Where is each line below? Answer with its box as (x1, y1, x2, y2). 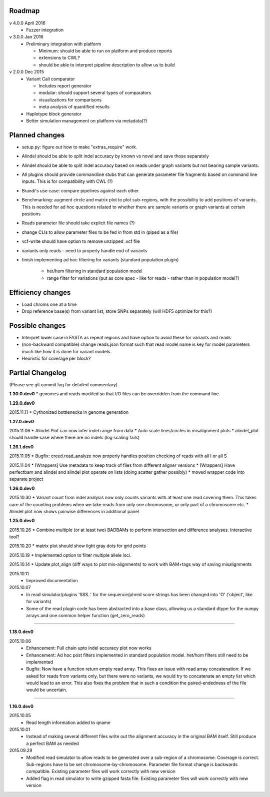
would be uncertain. (26, 687, 67, 693)
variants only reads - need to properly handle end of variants (21, 247, 147, 253)
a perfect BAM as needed (26, 740, 79, 747)
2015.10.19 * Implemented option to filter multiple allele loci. (9, 552, 132, 558)
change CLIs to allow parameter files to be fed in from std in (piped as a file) (21, 229, 178, 235)
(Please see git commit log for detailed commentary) (9, 382, 117, 388)
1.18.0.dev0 (9, 629, 34, 635)
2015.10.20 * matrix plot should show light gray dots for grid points (9, 543, 146, 549)
